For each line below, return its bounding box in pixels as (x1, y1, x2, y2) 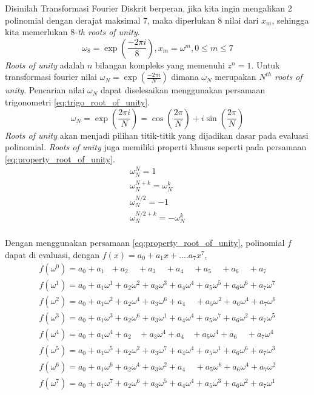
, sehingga (272, 13, 309, 26)
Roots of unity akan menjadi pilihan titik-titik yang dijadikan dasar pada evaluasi (5, 128, 309, 141)
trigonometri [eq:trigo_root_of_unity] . (5, 95, 150, 108)
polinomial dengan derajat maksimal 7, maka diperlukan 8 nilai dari (5, 13, 259, 26)
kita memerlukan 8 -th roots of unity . (5, 25, 140, 38)
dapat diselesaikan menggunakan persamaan (101, 84, 266, 96)
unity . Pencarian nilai (5, 84, 85, 96)
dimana (171, 70, 199, 83)
